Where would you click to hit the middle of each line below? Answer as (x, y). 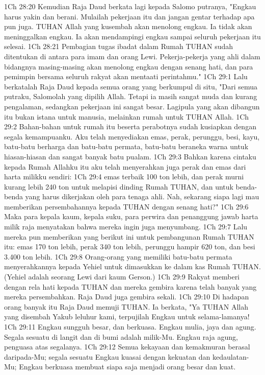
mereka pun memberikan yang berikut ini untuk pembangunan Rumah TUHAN (129, 236)
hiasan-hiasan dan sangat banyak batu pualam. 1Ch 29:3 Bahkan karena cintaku (130, 156)
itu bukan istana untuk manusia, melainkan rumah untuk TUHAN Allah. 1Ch (127, 116)
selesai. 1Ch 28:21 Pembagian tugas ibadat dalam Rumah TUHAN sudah (119, 46)
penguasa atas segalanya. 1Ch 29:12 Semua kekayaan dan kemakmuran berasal (127, 347)
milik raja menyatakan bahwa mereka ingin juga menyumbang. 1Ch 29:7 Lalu (126, 227)
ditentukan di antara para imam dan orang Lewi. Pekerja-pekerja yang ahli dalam (132, 56)
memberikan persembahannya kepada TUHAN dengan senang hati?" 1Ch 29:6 (126, 206)
